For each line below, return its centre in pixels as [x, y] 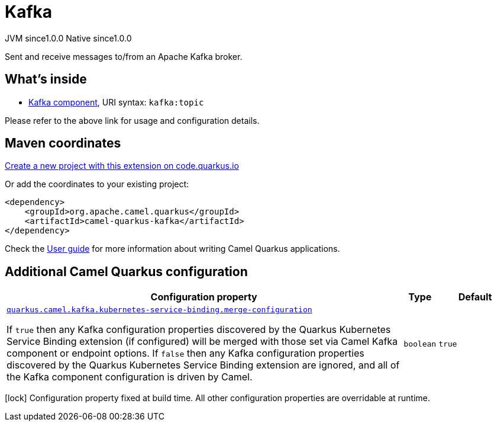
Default [475, 297]
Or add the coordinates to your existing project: [97, 184]
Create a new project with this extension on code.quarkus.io [122, 166]
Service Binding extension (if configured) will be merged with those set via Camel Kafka [202, 342]
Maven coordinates [63, 143]
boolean [420, 344]
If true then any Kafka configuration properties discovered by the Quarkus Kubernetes [199, 330]
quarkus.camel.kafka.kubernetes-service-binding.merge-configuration [159, 310]
